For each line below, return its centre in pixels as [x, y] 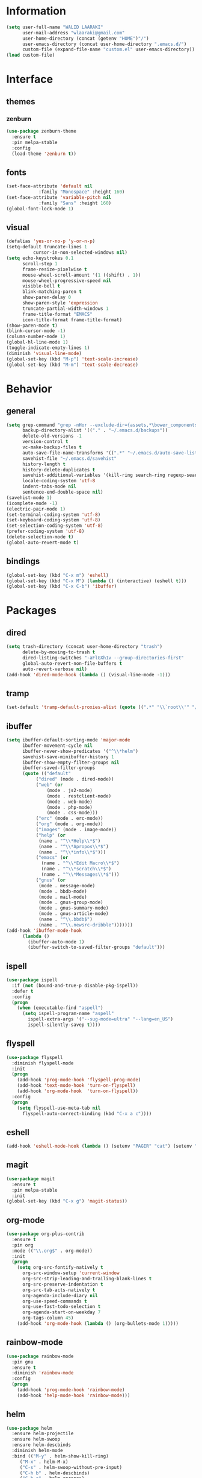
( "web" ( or [49, 785]
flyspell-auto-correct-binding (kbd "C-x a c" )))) [87, 1113]
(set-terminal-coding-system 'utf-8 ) [54, 514]
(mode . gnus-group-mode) [71, 902]
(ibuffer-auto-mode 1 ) [56, 942]
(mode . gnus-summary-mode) [74, 908]
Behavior [29, 388]
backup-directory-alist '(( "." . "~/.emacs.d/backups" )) [95, 430]
